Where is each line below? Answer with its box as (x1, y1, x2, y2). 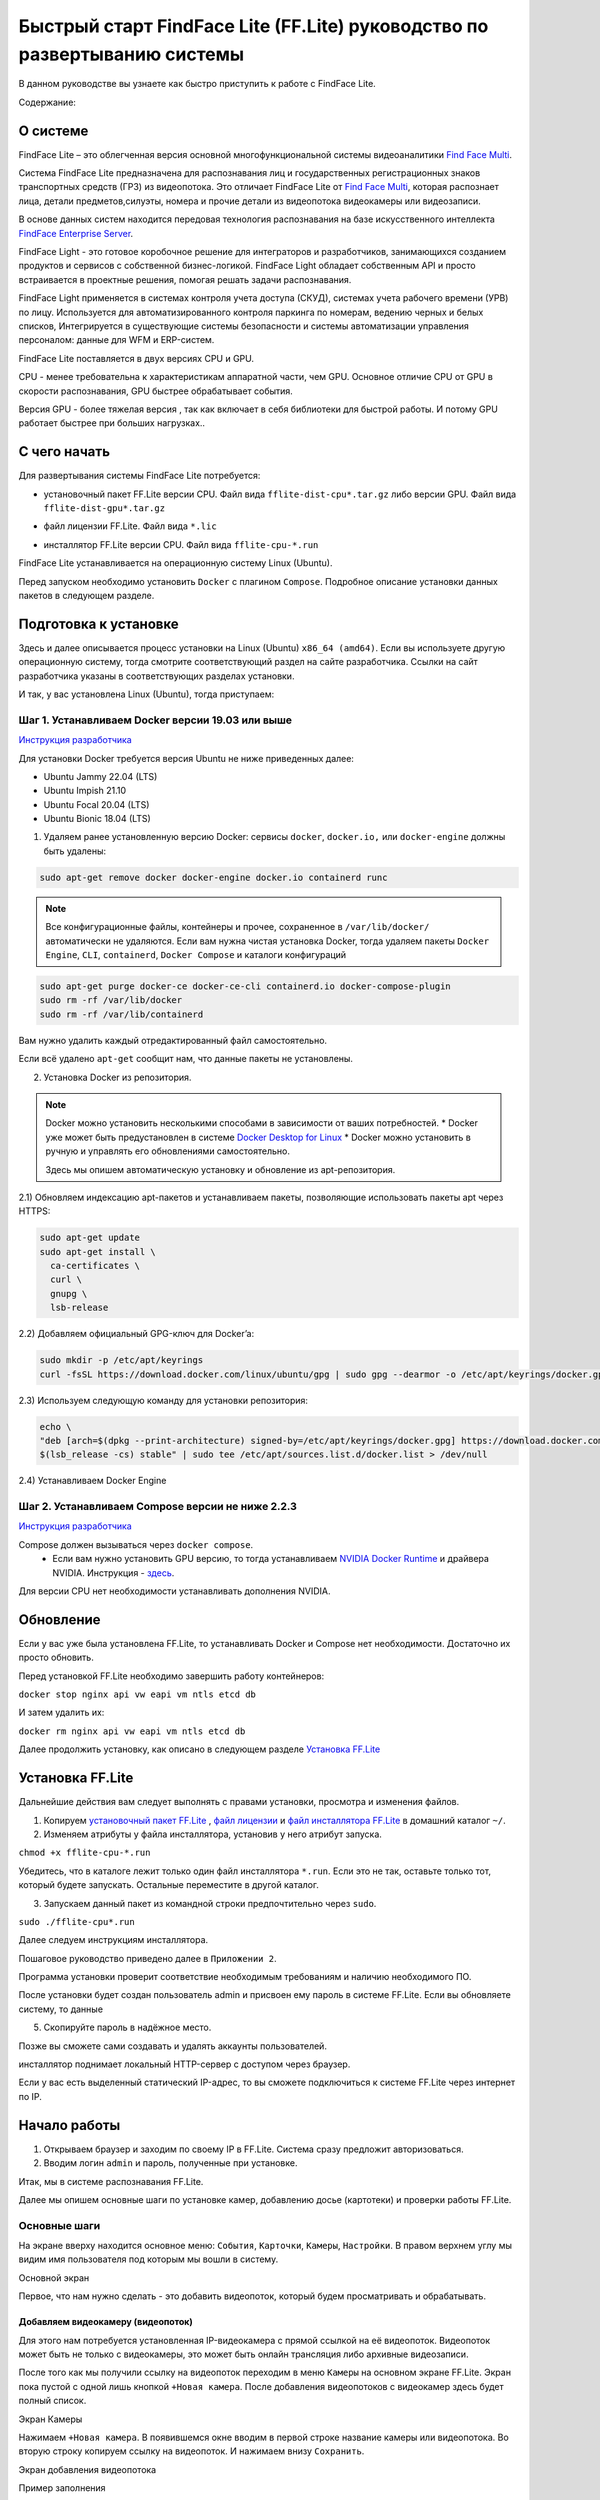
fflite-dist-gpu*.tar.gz (43, 502, 165, 514)
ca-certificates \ (50, 1260, 140, 1272)
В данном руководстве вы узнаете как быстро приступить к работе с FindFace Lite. (18, 78, 377, 90)
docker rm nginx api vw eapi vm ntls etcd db (18, 1725, 246, 1737)
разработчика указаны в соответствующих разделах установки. (18, 670, 295, 682)
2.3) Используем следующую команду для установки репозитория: (18, 1394, 309, 1406)
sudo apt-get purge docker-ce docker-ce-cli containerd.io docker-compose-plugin (39, 981, 452, 992)
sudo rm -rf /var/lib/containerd (39, 1008, 204, 1020)
